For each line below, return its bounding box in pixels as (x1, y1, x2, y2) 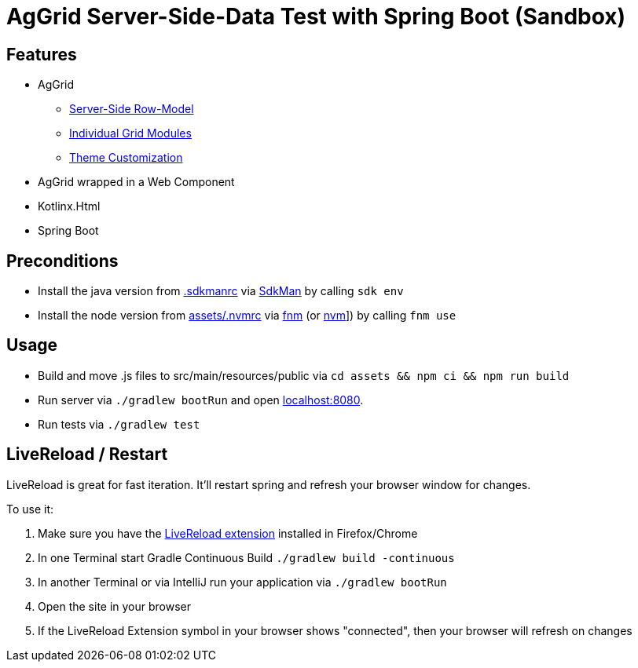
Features (6, 44, 77, 64)
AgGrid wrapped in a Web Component (38, 175, 235, 189)
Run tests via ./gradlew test (38, 417, 200, 431)
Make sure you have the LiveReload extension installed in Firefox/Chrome (38, 526, 418, 540)
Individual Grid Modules (69, 126, 192, 141)
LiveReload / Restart (6, 444, 168, 465)
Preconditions (6, 250, 119, 271)
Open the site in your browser (38, 599, 192, 613)
